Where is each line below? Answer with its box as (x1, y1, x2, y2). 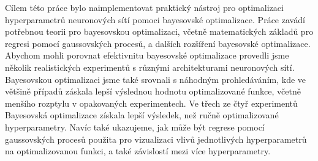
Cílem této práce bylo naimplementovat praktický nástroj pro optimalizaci (5, 1, 284, 13)
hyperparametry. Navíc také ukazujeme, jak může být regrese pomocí (5, 120, 265, 133)
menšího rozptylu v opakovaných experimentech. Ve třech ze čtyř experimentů (5, 96, 298, 109)
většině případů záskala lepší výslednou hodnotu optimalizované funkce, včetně (5, 85, 301, 98)
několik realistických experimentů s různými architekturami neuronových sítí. (5, 60, 295, 73)
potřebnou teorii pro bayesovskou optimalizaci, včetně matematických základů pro (5, 25, 314, 38)
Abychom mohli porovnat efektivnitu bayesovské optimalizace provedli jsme (5, 49, 289, 62)
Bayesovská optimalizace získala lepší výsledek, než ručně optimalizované (5, 109, 279, 121)
